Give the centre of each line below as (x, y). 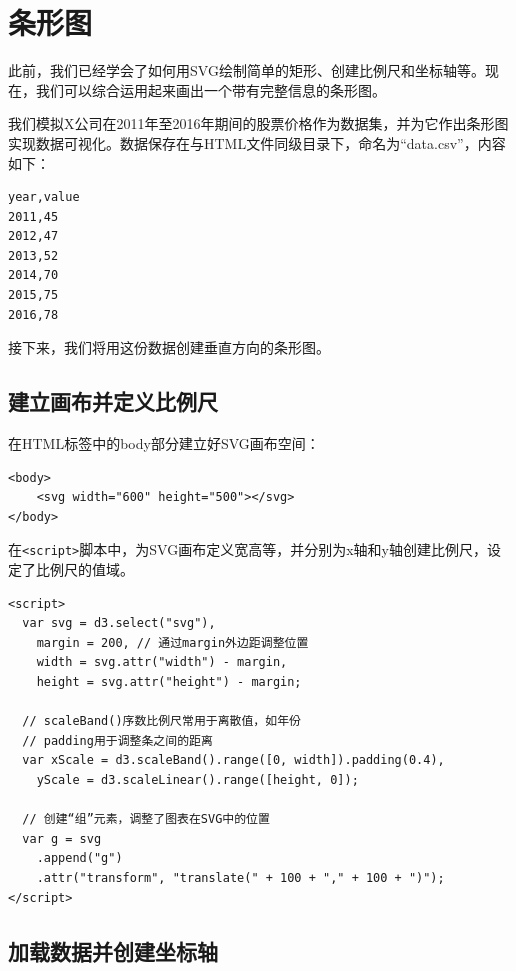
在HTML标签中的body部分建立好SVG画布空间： (164, 443)
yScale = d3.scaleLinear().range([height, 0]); (197, 780)
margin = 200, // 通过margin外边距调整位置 (172, 642)
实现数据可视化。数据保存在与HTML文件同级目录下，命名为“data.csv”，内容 (257, 142)
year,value (44, 197)
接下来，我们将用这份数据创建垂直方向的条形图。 (169, 347)
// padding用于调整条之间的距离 (117, 740)
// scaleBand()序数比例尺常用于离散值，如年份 (161, 721)
